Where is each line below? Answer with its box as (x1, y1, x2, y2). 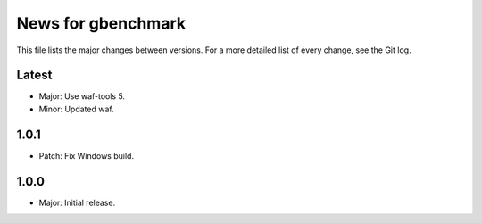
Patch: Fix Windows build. (38, 150, 134, 161)
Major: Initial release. (38, 197, 116, 208)
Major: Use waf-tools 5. (38, 91, 125, 102)
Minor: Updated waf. (38, 103, 115, 114)
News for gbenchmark (16, 13, 187, 33)
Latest (16, 68, 53, 83)
